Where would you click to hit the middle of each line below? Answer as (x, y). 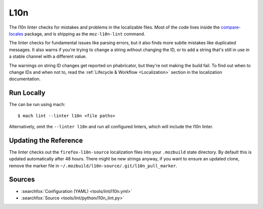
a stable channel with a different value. (48, 56)
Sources (22, 180)
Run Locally (27, 93)
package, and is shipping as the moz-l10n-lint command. (85, 34)
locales (16, 34)
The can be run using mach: (37, 104)
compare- (231, 27)
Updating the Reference (46, 140)
